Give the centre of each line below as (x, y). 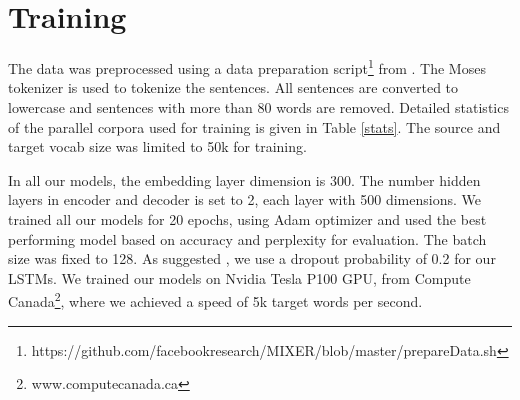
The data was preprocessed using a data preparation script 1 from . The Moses (247, 66)
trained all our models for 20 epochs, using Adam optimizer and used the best (247, 218)
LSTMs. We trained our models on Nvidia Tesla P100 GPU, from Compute (239, 277)
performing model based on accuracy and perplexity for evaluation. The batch (247, 238)
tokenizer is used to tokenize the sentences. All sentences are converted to (233, 87)
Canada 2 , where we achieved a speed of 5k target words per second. (215, 299)
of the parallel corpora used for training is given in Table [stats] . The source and (254, 126)
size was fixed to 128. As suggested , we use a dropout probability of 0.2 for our (252, 258)
